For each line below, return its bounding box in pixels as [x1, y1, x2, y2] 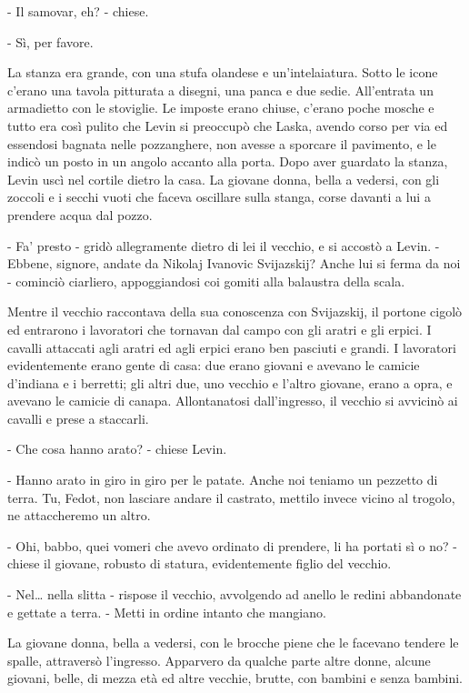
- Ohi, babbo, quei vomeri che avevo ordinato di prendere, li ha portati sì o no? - [7, 536, 457, 555]
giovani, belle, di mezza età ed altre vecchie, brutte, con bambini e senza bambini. [7, 668, 464, 688]
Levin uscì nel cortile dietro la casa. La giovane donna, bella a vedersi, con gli [7, 169, 440, 188]
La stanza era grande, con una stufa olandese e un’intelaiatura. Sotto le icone [7, 63, 438, 82]
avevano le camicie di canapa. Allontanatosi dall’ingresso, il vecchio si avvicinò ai [7, 391, 458, 410]
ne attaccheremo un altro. [7, 506, 151, 525]
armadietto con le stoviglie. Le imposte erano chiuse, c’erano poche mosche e [7, 98, 434, 117]
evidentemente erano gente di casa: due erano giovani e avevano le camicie [7, 356, 420, 375]
